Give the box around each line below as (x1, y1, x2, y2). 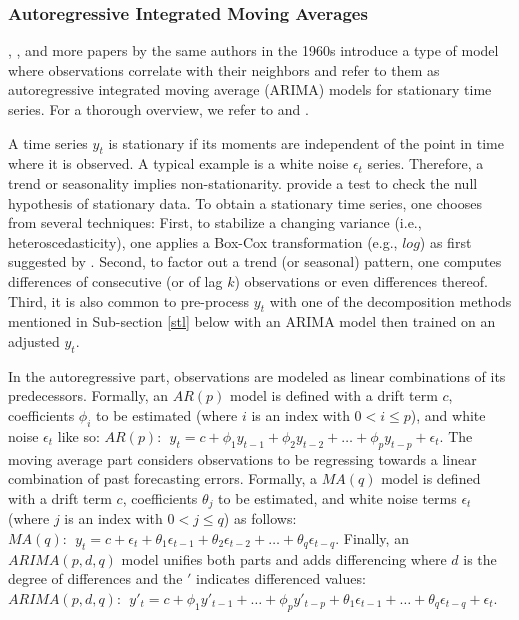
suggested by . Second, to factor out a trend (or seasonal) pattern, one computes (8, 251, 502, 272)
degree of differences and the (8, 568, 183, 589)
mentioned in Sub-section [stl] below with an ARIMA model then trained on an (8, 311, 496, 332)
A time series (8, 132, 88, 153)
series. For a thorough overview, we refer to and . (8, 99, 309, 119)
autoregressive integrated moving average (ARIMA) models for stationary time (8, 79, 492, 100)
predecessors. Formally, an (8, 385, 168, 406)
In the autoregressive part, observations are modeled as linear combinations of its (8, 365, 506, 386)
